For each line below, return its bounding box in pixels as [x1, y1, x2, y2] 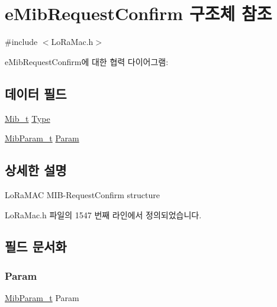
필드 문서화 [5, 237, 67, 256]
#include [5, 35, 38, 48]
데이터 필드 [5, 84, 67, 102]
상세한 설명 [5, 161, 67, 179]
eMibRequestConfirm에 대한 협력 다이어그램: [5, 55, 169, 67]
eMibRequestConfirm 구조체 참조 [5, 1, 272, 25]
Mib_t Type [5, 112, 50, 124]
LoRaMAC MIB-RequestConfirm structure [5, 188, 160, 201]
